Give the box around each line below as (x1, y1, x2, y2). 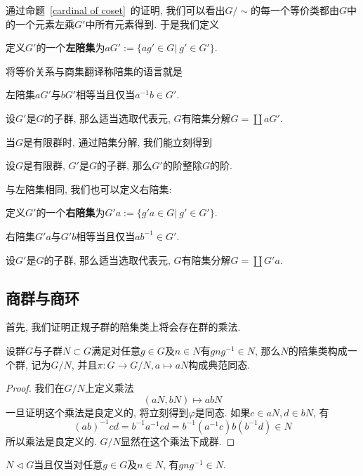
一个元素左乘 (15, 16, 74, 31)
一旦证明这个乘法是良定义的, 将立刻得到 (6, 404, 189, 419)
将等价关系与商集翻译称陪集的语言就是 (6, 63, 183, 78)
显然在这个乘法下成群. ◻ (120, 433, 235, 448)
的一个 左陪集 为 (36, 40, 105, 55)
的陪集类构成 (288, 343, 348, 357)
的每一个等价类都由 (251, 3, 339, 17)
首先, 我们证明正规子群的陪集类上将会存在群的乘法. (6, 319, 241, 334)
